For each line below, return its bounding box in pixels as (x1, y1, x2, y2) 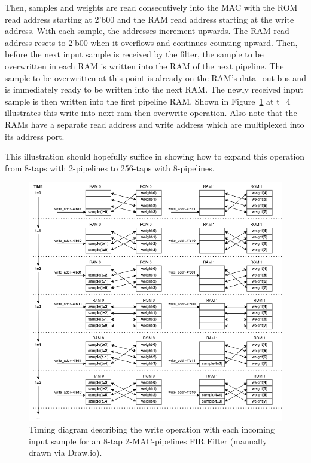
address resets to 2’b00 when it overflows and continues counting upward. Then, (5, 36, 298, 48)
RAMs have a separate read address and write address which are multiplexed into (5, 118, 304, 130)
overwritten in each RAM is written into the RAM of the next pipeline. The (5, 59, 284, 72)
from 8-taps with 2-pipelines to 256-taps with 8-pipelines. (5, 161, 215, 174)
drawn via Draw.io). (29, 446, 102, 459)
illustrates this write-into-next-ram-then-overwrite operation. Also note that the (5, 106, 297, 119)
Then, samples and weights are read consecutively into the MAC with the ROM (5, 1, 298, 13)
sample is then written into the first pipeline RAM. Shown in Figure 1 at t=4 (5, 94, 291, 107)
